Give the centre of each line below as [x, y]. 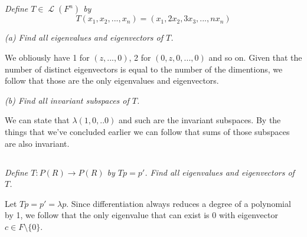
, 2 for [140, 57]
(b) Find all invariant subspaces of [67, 100]
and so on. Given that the [255, 57]
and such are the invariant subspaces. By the [200, 120]
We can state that [37, 120]
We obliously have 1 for [47, 57]
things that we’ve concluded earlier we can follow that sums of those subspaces [147, 131]
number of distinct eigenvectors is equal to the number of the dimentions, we [144, 69]
